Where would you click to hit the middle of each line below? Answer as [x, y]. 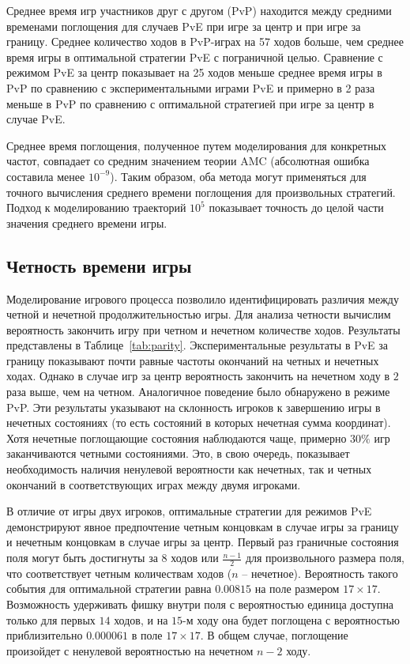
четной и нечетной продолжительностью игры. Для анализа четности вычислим [199, 314]
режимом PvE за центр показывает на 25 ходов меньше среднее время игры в [194, 72]
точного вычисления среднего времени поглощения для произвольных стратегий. [201, 192]
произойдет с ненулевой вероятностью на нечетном [130, 650]
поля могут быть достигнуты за [82, 558]
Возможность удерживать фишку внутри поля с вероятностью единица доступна [200, 604]
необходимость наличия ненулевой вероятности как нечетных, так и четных [189, 469]
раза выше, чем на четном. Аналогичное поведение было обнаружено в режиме [198, 392]
